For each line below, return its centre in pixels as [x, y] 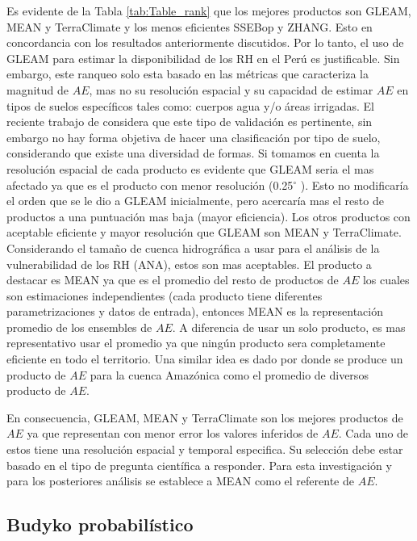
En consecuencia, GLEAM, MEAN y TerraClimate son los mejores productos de [205, 417]
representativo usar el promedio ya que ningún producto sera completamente [196, 343]
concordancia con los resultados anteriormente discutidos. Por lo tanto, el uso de [205, 42]
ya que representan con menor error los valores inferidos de [173, 433]
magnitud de [38, 89]
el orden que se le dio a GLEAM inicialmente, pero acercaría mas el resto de [195, 201]
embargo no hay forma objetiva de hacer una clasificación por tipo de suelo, [194, 137]
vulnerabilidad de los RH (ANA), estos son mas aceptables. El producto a [189, 264]
